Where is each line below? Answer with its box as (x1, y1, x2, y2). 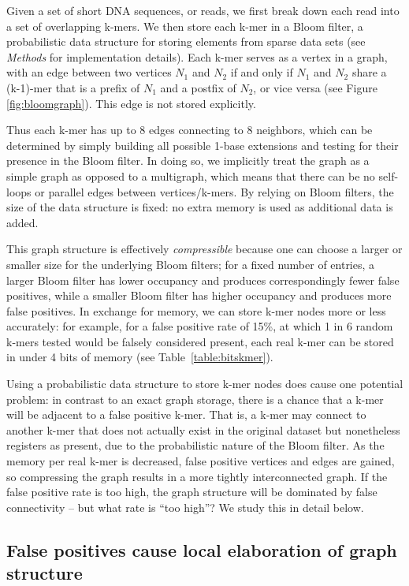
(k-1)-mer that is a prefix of (6, 79, 140, 95)
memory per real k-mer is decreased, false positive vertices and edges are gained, (6, 453, 395, 469)
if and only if (230, 64, 293, 80)
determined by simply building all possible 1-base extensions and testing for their (6, 136, 399, 153)
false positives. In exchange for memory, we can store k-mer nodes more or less (6, 302, 386, 319)
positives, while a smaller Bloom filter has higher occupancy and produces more (6, 287, 392, 304)
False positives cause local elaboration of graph (6, 537, 397, 562)
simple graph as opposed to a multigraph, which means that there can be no (6, 167, 375, 184)
